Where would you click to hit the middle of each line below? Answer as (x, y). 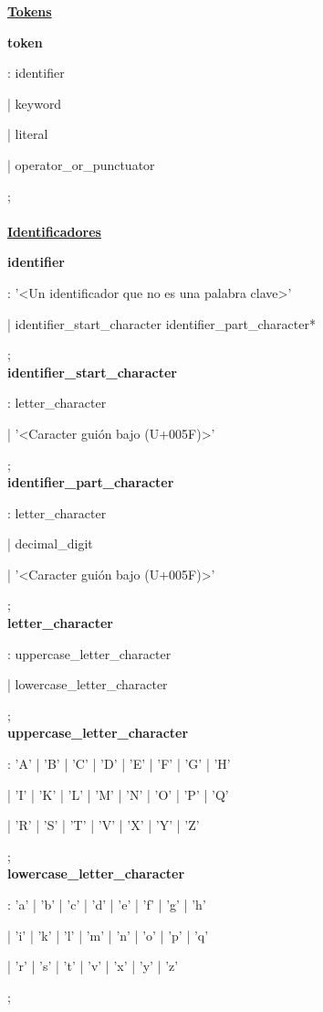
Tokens (30, 11)
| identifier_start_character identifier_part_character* (161, 323)
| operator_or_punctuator (81, 164)
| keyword (35, 103)
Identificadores (54, 231)
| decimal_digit (50, 543)
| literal (28, 134)
